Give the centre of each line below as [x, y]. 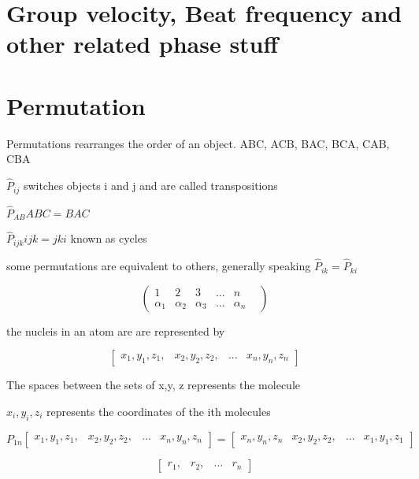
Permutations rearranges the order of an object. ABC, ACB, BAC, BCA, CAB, [198, 143]
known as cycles [109, 238]
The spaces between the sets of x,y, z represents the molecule [154, 385]
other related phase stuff [143, 44]
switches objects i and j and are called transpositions [150, 186]
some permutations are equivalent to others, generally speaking [159, 266]
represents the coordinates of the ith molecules [159, 411]
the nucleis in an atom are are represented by [116, 330]
